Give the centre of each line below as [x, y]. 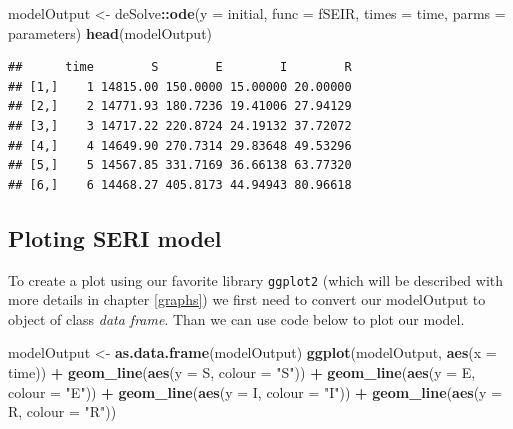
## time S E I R [180, 67]
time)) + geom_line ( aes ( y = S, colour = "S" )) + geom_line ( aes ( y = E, [242, 371]
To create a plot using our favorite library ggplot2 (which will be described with [256, 279]
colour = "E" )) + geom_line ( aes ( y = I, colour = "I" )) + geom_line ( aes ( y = [255, 391]
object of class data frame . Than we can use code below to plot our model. [236, 318]
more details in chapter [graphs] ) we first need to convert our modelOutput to [247, 299]
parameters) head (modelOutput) [110, 32]
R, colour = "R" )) [62, 411]
